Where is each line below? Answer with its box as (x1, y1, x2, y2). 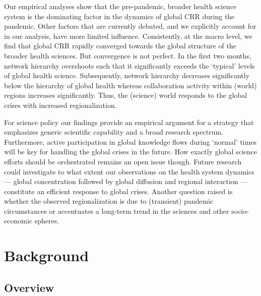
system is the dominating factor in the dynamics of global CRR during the (4, 11, 235, 21)
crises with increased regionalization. (4, 99, 117, 110)
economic (4, 215, 32, 226)
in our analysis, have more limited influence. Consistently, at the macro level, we (4, 30, 252, 41)
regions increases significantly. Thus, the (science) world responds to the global (4, 90, 247, 100)
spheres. (34, 215, 59, 226)
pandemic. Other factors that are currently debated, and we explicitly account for (4, 21, 256, 31)
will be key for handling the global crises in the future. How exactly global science (4, 146, 257, 157)
